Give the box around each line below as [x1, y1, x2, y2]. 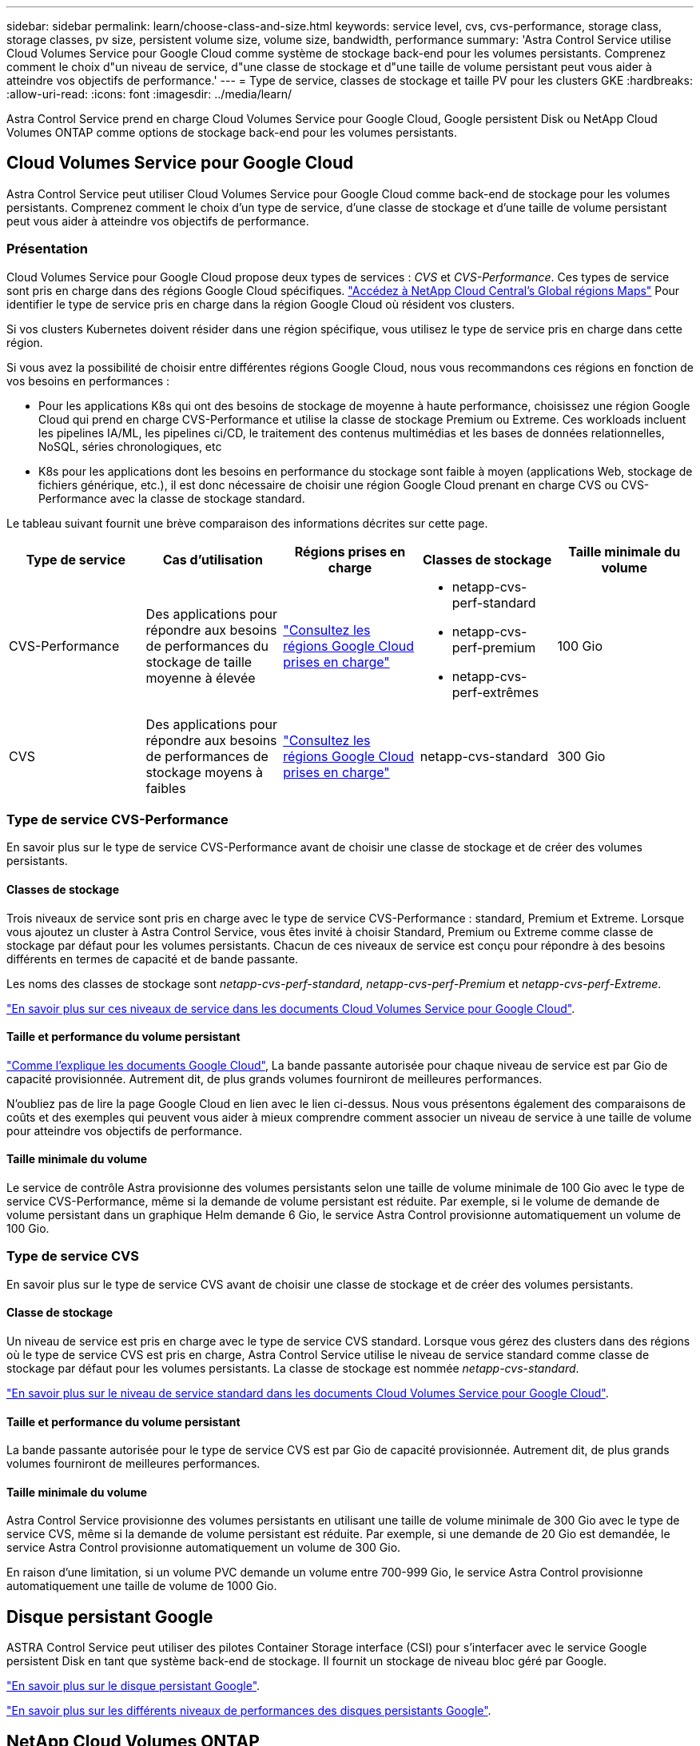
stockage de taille [145, 653, 253, 670]
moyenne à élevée [145, 669, 256, 686]
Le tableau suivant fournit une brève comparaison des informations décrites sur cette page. [6, 516, 488, 530]
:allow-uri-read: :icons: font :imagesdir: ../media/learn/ [6, 87, 292, 101]
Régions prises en [294, 543, 406, 560]
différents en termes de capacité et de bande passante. [6, 951, 299, 966]
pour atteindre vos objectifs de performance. [6, 1123, 243, 1138]
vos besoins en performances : [6, 373, 169, 388]
